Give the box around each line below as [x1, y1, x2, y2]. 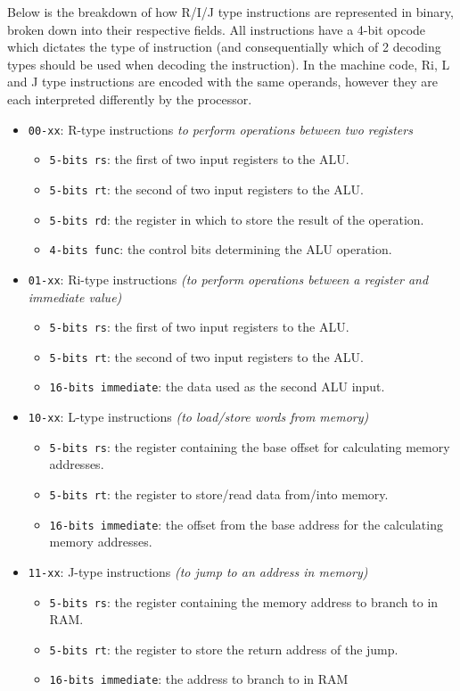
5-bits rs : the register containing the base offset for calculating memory [49, 437, 450, 456]
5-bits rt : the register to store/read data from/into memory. [49, 484, 389, 503]
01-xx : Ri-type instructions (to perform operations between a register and [28, 269, 429, 288]
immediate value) [28, 287, 122, 306]
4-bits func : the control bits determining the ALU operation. [49, 240, 392, 259]
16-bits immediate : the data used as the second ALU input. [49, 377, 385, 396]
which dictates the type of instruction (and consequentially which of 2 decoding [7, 37, 441, 56]
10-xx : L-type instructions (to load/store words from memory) [28, 407, 369, 426]
